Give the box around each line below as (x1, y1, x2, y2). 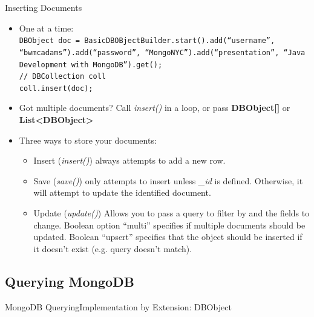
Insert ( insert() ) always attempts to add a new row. (33, 154, 226, 167)
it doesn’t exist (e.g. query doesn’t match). (33, 242, 192, 255)
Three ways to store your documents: (19, 133, 157, 146)
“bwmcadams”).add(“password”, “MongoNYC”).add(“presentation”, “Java (19, 48, 306, 57)
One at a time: (19, 21, 74, 34)
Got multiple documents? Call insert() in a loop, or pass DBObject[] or (19, 101, 290, 114)
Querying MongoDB (5, 272, 134, 290)
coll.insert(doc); (19, 84, 93, 93)
